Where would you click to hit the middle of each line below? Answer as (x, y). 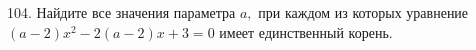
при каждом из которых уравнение (363, 12)
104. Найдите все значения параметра (121, 12)
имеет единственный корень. (306, 31)
